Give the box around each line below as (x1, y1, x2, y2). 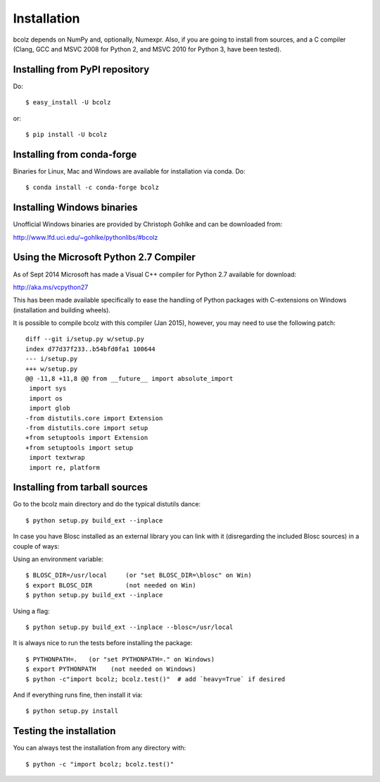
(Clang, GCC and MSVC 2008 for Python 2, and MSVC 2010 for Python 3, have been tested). (13, 44, 281, 53)
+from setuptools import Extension (25, 434, 148, 442)
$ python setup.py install (25, 707, 119, 715)
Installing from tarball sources (13, 482, 148, 494)
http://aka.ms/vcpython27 (13, 283, 89, 291)
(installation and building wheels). (13, 305, 110, 314)
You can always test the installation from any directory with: (13, 744, 186, 752)
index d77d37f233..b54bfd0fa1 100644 (25, 345, 156, 353)
